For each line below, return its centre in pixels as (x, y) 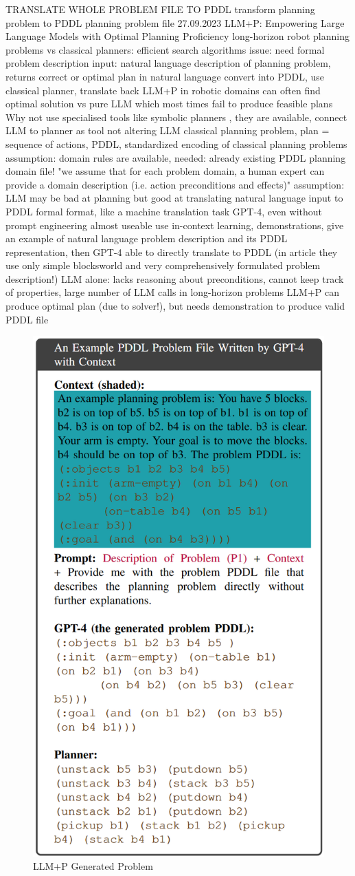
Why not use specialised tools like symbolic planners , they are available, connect (176, 117)
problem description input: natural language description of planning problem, (168, 63)
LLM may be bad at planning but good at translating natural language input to (174, 198)
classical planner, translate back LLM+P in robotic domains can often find (163, 90)
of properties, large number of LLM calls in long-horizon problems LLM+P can (173, 292)
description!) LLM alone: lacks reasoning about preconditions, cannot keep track (175, 278)
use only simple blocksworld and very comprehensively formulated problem (163, 265)
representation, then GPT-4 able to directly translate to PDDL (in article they (172, 252)
